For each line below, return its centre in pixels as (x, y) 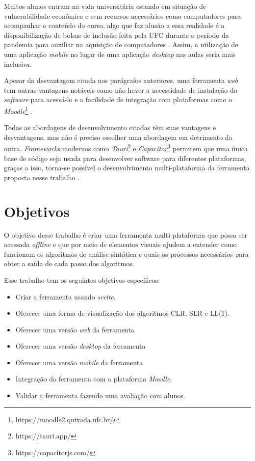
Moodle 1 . (18, 110)
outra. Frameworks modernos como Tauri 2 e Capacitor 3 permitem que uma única (126, 148)
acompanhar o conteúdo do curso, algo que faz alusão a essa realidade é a (114, 25)
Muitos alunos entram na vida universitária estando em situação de (105, 6)
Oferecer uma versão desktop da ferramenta (80, 346)
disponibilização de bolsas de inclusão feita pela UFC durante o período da (116, 35)
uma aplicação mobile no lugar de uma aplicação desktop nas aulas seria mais (120, 54)
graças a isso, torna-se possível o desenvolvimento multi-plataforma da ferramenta (127, 168)
